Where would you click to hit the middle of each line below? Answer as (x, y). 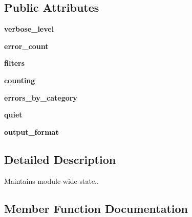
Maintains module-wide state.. (51, 180)
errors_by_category (41, 97)
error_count (26, 46)
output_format (31, 131)
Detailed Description (60, 159)
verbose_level (29, 29)
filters (15, 63)
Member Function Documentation (96, 208)
